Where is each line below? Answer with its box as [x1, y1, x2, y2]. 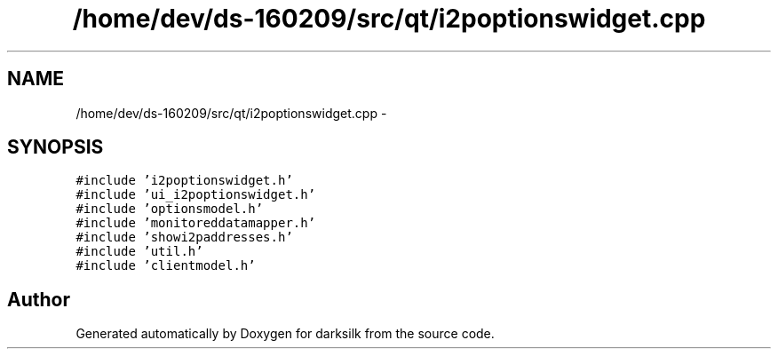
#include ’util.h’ [75, 244, 203, 259]
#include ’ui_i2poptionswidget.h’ [75, 187, 316, 202]
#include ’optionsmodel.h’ [75, 202, 264, 217]
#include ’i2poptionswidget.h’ [75, 173, 293, 188]
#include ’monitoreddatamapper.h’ [75, 216, 316, 231]
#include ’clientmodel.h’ [75, 258, 256, 273]
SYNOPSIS [7, 136, 104, 159]
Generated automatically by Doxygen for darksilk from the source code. [75, 326, 495, 342]
